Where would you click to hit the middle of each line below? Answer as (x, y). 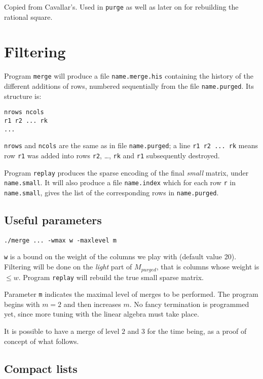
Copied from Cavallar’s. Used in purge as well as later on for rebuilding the (121, 7)
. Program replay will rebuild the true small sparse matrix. (111, 277)
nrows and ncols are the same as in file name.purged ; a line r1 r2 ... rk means (131, 145)
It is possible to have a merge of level (62, 331)
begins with (22, 304)
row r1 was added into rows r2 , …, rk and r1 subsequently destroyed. (112, 155)
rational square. (28, 16)
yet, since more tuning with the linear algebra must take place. (102, 314)
